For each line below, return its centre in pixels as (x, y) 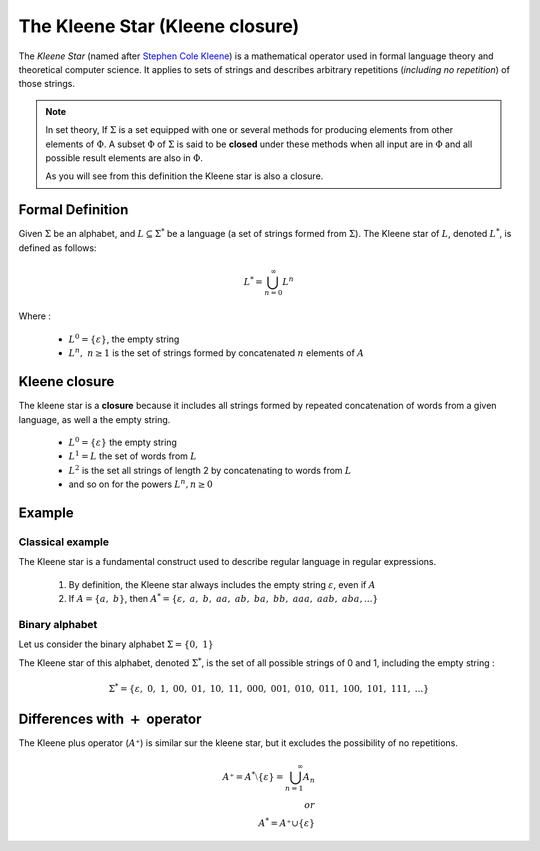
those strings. (46, 84)
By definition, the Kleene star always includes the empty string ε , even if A (222, 584)
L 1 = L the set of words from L (132, 455)
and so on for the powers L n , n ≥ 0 (141, 483)
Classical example (64, 542)
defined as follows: (57, 247)
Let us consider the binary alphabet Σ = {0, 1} (116, 644)
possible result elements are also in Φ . (124, 157)
